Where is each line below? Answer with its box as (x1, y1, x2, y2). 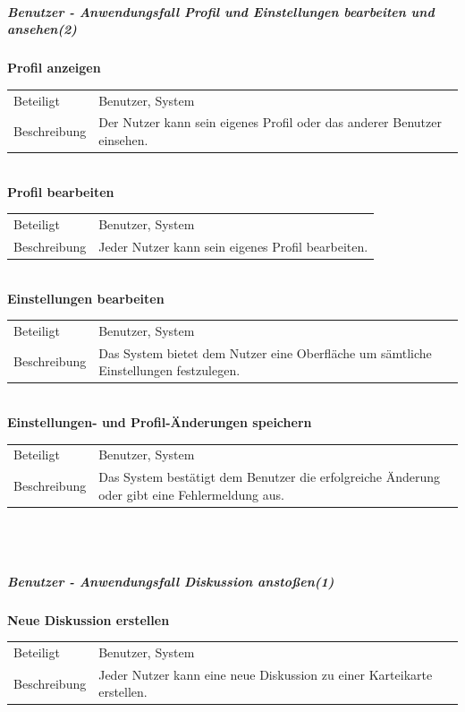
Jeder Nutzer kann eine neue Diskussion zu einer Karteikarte (98, 665, 433, 683)
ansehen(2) (7, 20, 77, 39)
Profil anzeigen (7, 58, 101, 77)
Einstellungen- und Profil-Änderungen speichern (7, 412, 312, 431)
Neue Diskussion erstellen (7, 610, 170, 629)
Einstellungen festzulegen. (98, 361, 241, 380)
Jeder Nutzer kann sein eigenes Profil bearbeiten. (98, 236, 368, 255)
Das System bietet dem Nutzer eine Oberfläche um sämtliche (98, 343, 432, 362)
